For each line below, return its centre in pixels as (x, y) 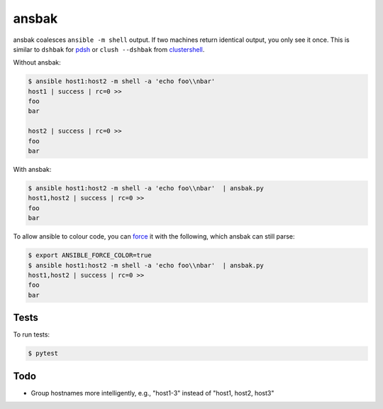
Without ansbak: (37, 62)
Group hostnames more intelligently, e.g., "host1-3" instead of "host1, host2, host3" (152, 393)
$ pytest (43, 354)
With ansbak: (32, 170)
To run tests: (31, 334)
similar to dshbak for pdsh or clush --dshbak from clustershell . (109, 49)
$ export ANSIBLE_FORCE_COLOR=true (90, 255)
